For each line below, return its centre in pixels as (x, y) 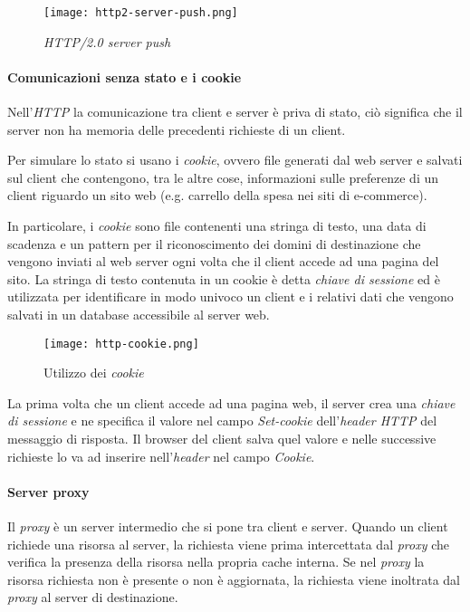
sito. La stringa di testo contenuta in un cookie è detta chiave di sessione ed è (224, 278)
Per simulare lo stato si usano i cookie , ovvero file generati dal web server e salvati (235, 160)
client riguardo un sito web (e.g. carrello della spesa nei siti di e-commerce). (217, 195)
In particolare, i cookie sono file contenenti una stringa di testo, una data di (217, 226)
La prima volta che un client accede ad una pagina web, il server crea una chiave (231, 402)
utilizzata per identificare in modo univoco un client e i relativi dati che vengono (230, 296)
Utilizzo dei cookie (94, 373)
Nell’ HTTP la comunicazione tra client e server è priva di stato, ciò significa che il (235, 112)
